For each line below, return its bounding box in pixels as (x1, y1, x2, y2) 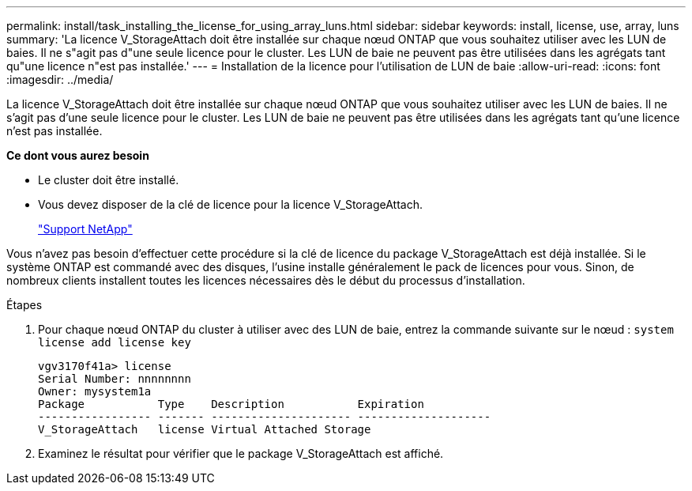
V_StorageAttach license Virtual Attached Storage (38, 423, 371, 436)
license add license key (38, 336, 191, 349)
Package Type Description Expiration (38, 398, 424, 410)
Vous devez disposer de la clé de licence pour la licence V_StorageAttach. (38, 198, 423, 211)
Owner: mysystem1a (38, 385, 152, 398)
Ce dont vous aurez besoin (6, 149, 149, 162)
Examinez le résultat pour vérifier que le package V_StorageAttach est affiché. (38, 447, 444, 460)
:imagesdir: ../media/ (6, 73, 114, 86)
